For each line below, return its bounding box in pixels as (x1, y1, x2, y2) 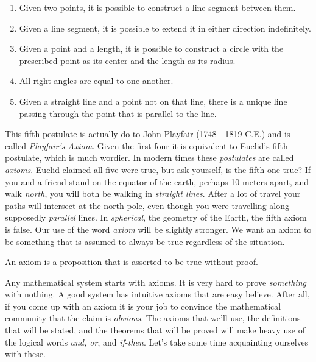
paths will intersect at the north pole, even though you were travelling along (5, 199, 289, 211)
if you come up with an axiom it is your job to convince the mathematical (5, 299, 281, 312)
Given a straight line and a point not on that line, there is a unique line (19, 94, 287, 107)
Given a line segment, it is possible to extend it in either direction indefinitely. (19, 21, 312, 34)
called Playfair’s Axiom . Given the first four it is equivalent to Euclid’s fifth (5, 139, 288, 152)
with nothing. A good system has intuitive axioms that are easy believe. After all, (5, 288, 310, 300)
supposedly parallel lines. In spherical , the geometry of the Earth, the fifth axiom (5, 211, 307, 224)
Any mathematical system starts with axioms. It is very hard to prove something (5, 275, 306, 288)
